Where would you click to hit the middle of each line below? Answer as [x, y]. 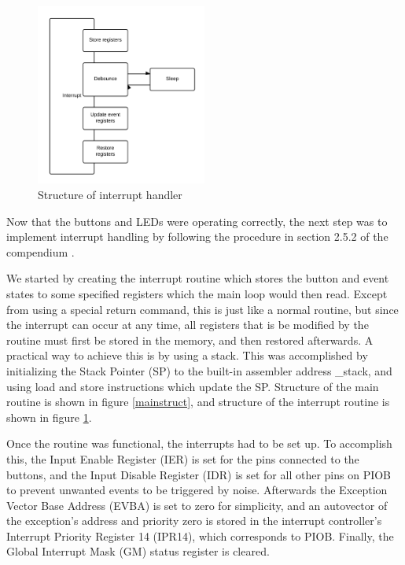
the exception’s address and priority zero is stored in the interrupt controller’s [194, 521]
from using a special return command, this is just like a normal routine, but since [202, 309]
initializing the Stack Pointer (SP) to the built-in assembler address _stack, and [199, 370]
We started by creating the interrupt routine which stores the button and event [198, 278]
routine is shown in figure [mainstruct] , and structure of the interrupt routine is [198, 402]
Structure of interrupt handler [110, 195]
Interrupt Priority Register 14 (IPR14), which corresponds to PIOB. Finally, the [200, 535]
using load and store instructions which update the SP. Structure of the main [193, 386]
